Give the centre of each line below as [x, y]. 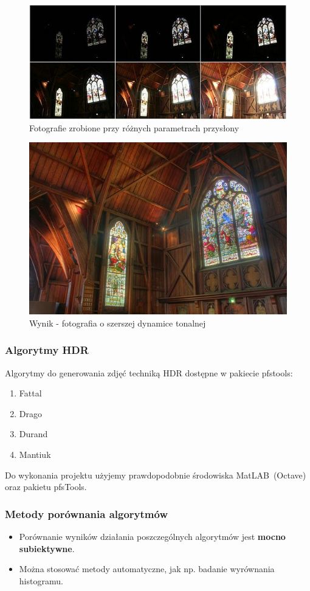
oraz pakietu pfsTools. [46, 487]
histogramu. [41, 580]
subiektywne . [47, 548]
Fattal [30, 393]
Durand [33, 434]
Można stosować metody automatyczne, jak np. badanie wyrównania [147, 569]
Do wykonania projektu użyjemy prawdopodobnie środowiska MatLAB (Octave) [156, 475]
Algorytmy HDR [47, 350]
